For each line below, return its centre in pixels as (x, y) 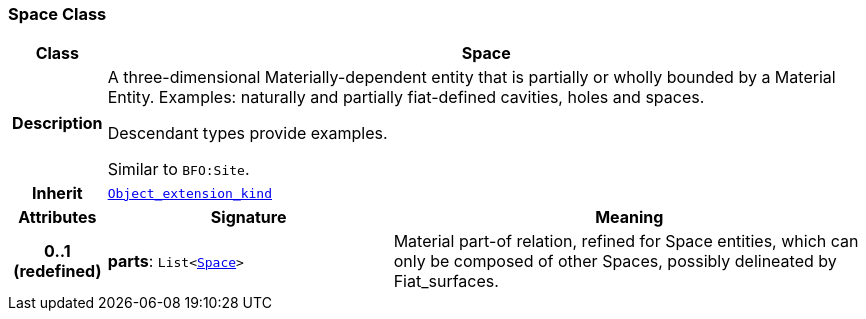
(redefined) (57, 271)
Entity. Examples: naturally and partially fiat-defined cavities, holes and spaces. (406, 97)
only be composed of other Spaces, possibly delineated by (615, 261)
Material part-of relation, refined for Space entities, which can (626, 241)
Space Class (57, 14)
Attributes (57, 217)
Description (57, 123)
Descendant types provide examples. (247, 133)
